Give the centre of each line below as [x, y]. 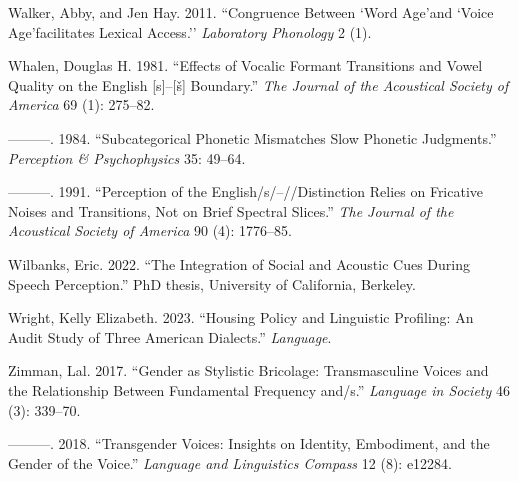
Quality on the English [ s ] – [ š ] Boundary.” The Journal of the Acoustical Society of [258, 84]
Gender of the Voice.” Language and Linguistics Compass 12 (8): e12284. [230, 462]
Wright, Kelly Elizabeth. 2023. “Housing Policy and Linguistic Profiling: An [241, 317]
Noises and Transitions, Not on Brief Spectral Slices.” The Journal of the [231, 210]
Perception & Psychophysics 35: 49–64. [127, 157]
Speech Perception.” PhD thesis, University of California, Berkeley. [212, 283]
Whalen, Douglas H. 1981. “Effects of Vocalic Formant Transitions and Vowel [245, 65]
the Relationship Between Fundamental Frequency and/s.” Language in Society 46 [259, 389]
